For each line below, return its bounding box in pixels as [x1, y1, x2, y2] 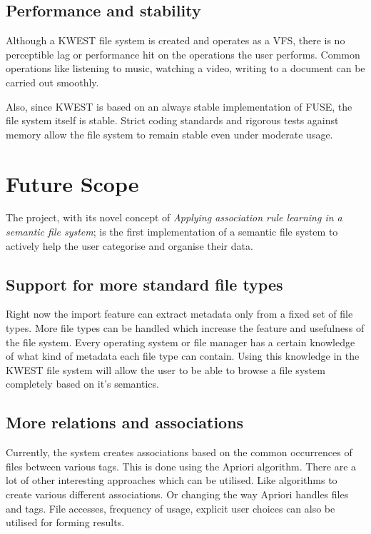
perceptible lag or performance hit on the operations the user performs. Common [6, 46, 360, 61]
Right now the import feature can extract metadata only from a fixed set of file [6, 306, 353, 321]
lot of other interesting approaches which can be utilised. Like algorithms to [6, 473, 337, 488]
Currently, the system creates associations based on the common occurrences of [6, 445, 352, 460]
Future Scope [6, 168, 139, 198]
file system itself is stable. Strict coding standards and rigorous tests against [6, 113, 339, 128]
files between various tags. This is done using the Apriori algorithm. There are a [6, 458, 357, 473]
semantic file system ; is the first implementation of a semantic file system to [6, 224, 338, 239]
